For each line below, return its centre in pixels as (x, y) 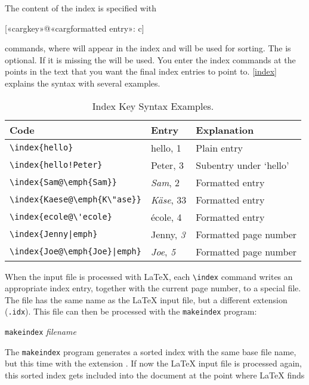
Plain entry (219, 147)
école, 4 (166, 217)
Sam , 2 (165, 182)
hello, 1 (166, 147)
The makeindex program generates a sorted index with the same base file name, (151, 351)
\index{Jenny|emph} (54, 234)
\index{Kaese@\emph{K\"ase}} (75, 200)
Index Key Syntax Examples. (153, 106)
